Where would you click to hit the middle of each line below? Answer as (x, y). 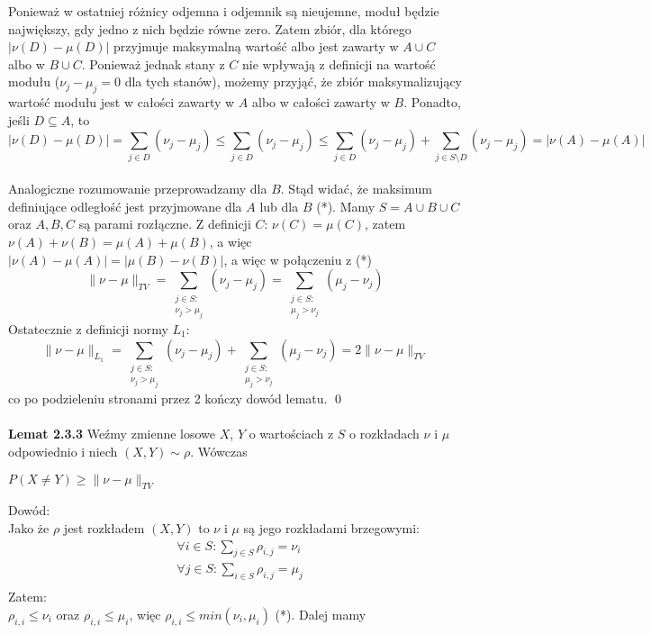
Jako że (29, 528)
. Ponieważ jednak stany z (153, 63)
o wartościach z (291, 434)
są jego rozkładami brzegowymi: (331, 528)
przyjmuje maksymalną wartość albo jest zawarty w (256, 46)
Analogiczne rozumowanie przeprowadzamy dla (138, 189)
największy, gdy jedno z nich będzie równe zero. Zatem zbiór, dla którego (210, 28)
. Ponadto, (432, 102)
